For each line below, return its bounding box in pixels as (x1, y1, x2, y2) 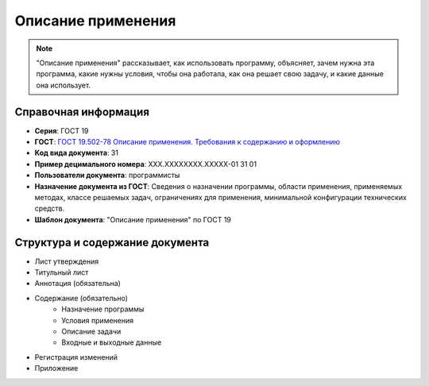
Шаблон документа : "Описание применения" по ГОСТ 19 (34, 214, 232, 224)
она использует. (36, 80, 91, 90)
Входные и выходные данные (61, 338, 162, 347)
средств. (34, 203, 65, 214)
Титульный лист (34, 268, 89, 277)
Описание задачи (61, 326, 122, 336)
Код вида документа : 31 (34, 148, 119, 158)
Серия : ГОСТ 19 (34, 125, 89, 135)
